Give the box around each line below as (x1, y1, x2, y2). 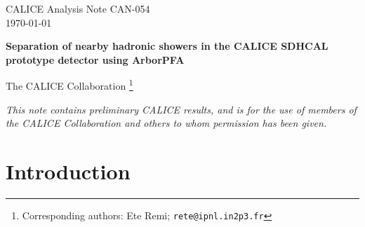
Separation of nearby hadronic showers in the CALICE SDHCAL (6, 39, 328, 53)
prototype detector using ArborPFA (6, 52, 185, 67)
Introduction (6, 157, 131, 185)
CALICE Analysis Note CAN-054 (6, 1, 150, 15)
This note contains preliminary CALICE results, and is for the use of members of (6, 102, 357, 116)
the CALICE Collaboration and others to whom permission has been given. (6, 116, 327, 130)
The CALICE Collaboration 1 (6, 76, 133, 93)
